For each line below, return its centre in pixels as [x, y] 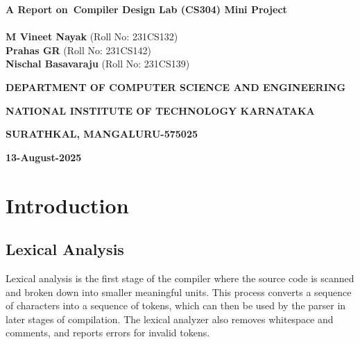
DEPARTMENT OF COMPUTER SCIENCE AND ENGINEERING [176, 87]
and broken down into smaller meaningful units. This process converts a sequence [179, 292]
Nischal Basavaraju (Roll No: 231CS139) [98, 64]
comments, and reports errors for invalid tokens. [108, 333]
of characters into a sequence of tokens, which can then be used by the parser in [176, 305]
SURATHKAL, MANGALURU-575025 [102, 134]
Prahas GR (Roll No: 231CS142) [78, 50]
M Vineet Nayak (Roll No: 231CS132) [92, 36]
